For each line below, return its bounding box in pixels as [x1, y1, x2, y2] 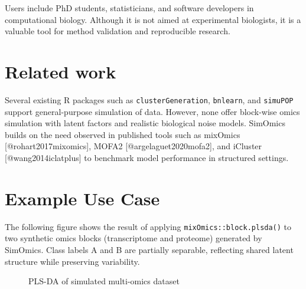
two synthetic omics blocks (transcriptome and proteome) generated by [5, 232, 262, 244]
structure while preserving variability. [5, 255, 140, 267]
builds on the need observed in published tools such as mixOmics [5, 128, 240, 140]
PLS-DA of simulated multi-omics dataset [28, 275, 180, 287]
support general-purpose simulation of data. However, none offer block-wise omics [5, 105, 300, 117]
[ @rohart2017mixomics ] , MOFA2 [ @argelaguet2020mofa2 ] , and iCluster [5, 140, 262, 152]
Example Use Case [5, 186, 160, 210]
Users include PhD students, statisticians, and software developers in [5, 2, 254, 14]
